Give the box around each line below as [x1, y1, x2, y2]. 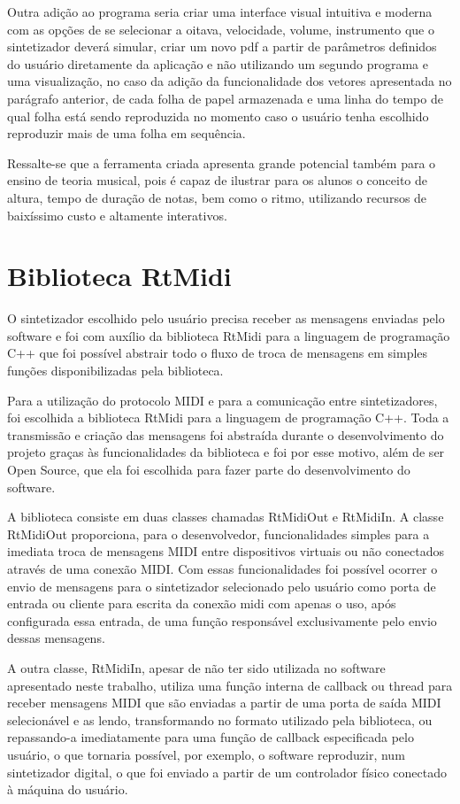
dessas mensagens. [7, 629, 105, 647]
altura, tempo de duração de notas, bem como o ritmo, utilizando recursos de [7, 188, 427, 206]
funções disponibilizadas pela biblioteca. [7, 361, 224, 380]
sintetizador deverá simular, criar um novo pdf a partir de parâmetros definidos [7, 37, 437, 56]
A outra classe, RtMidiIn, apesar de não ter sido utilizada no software [7, 658, 386, 676]
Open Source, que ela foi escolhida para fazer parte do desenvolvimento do [7, 460, 410, 478]
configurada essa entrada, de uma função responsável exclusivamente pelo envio [7, 611, 437, 630]
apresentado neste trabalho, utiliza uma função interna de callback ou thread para [7, 676, 453, 694]
